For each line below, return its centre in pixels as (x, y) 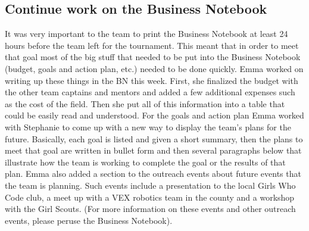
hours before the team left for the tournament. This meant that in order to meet (152, 45)
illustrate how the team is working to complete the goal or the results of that (145, 162)
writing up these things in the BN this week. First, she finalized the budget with (152, 80)
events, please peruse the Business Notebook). (89, 220)
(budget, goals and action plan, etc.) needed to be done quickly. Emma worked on (154, 68)
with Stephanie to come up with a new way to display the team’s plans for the (148, 127)
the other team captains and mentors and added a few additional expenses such (150, 92)
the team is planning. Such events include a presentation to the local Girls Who (150, 185)
